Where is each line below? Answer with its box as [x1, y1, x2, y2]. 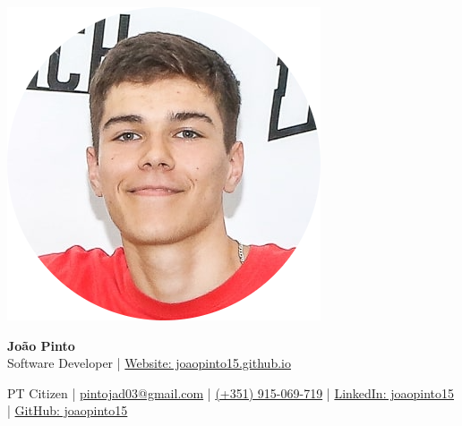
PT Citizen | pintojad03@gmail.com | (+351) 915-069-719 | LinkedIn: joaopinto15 [7, 383, 455, 402]
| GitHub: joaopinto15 [7, 401, 128, 420]
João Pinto [7, 336, 75, 354]
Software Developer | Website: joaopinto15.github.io [7, 354, 291, 372]
